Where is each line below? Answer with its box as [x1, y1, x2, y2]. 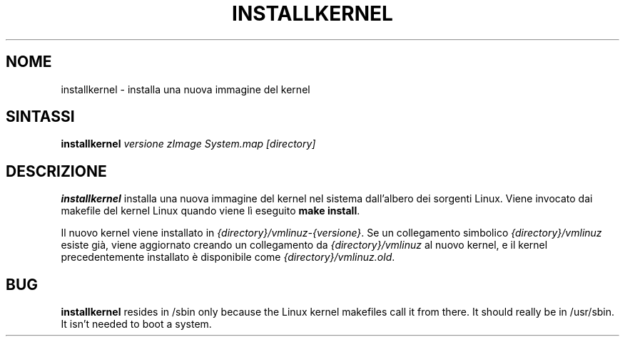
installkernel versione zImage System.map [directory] [61, 138, 316, 150]
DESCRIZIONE [6, 162, 107, 180]
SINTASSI [6, 108, 75, 126]
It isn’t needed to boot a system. [61, 318, 212, 331]
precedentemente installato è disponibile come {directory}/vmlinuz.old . [61, 251, 395, 264]
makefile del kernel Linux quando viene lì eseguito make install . [61, 204, 360, 217]
